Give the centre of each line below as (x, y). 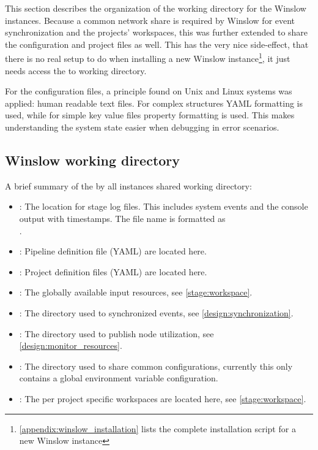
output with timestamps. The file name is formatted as (122, 218)
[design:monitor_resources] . (71, 345)
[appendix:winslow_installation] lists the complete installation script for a (157, 428)
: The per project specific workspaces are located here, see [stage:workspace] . (163, 398)
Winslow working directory (93, 160)
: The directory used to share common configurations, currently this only (156, 366)
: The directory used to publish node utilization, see (116, 333)
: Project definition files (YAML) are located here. (113, 271)
